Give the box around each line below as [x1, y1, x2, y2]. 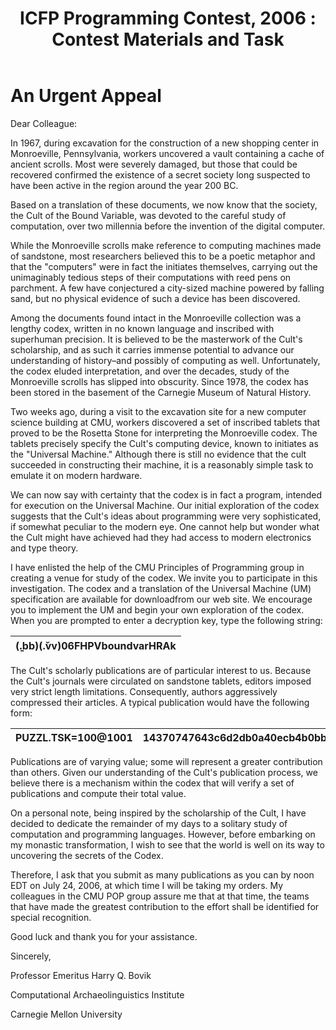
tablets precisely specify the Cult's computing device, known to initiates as [10, 437, 319, 449]
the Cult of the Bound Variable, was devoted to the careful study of [10, 209, 287, 221]
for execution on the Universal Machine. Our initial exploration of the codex [10, 499, 320, 511]
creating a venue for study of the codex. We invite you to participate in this [10, 572, 318, 584]
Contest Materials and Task [51, 28, 285, 51]
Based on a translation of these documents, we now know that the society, [10, 198, 318, 211]
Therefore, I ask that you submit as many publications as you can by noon [10, 868, 315, 881]
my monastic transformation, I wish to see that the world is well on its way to [10, 838, 325, 851]
